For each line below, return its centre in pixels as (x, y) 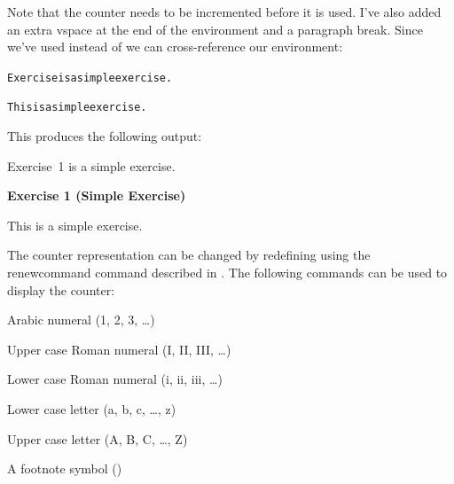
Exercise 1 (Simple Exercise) (97, 195)
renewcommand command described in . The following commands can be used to (227, 273)
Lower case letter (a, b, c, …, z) (92, 409)
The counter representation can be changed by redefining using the (189, 255)
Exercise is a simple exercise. (90, 78)
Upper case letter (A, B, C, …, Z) (98, 438)
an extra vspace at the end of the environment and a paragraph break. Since (215, 29)
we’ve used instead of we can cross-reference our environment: (175, 47)
